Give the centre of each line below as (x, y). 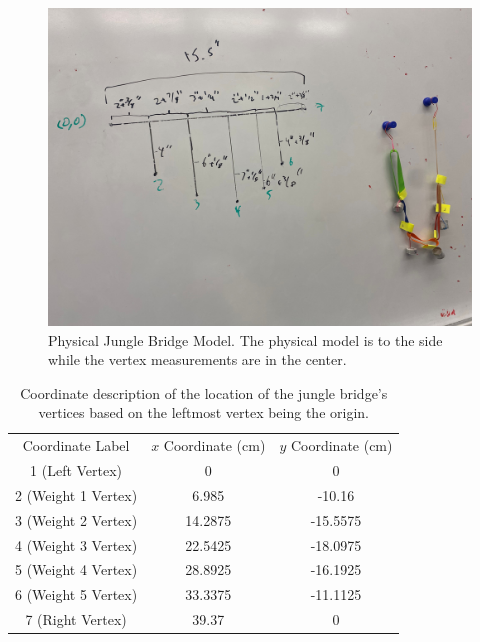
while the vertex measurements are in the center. (197, 359)
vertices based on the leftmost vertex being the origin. (203, 412)
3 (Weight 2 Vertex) (76, 519)
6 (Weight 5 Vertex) (76, 594)
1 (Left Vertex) (76, 470)
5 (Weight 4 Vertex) (76, 569)
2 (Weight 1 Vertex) (76, 494)
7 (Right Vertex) (76, 619)
